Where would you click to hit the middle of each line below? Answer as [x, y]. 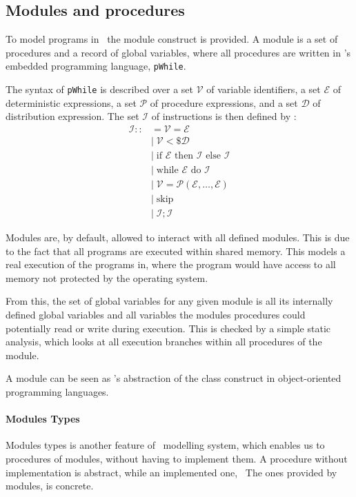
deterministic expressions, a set [71, 102]
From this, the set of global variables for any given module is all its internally [169, 301]
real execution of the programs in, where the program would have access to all [171, 264]
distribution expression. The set [72, 116]
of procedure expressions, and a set [224, 102]
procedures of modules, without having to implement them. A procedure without [177, 459]
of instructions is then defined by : [224, 116]
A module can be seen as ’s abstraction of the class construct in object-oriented [174, 378]
